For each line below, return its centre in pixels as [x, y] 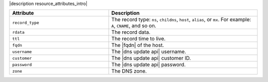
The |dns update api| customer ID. [151, 58]
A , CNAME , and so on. [134, 26]
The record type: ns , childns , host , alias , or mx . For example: [181, 20]
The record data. [131, 32]
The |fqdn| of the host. [138, 45]
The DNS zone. [129, 71]
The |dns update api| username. [149, 52]
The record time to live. [138, 39]
